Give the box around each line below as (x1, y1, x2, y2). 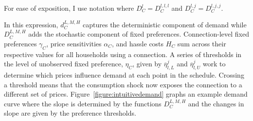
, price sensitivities (46, 38, 102, 48)
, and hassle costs (112, 38, 164, 48)
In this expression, (4, 19, 58, 29)
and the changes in (188, 98, 244, 108)
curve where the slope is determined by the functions (4, 98, 162, 108)
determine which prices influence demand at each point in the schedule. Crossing (4, 69, 244, 80)
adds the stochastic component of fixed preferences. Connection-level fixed (28, 29, 249, 39)
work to (202, 59, 226, 69)
